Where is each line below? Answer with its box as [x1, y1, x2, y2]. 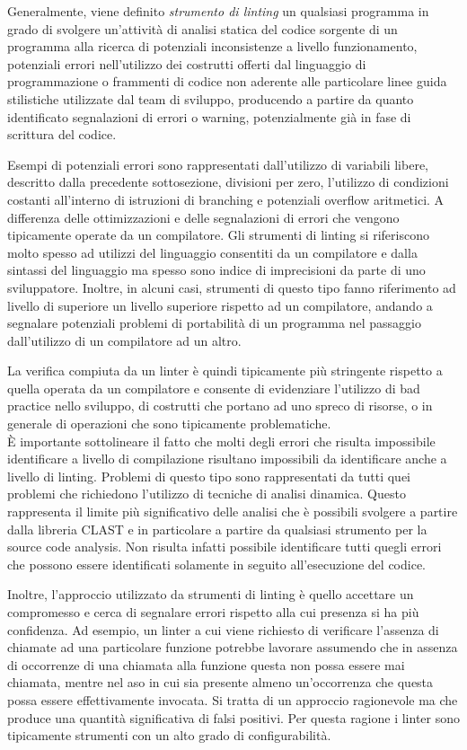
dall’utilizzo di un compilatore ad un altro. [7, 331, 242, 349]
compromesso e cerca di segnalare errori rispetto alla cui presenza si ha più [7, 603, 419, 621]
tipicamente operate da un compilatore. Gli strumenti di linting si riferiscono [7, 225, 429, 244]
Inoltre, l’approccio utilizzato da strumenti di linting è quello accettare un [7, 585, 414, 604]
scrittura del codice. [7, 125, 117, 144]
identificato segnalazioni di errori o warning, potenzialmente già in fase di [7, 107, 411, 126]
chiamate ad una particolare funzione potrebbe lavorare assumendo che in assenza [7, 638, 458, 657]
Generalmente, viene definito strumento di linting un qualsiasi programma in [7, 2, 429, 20]
